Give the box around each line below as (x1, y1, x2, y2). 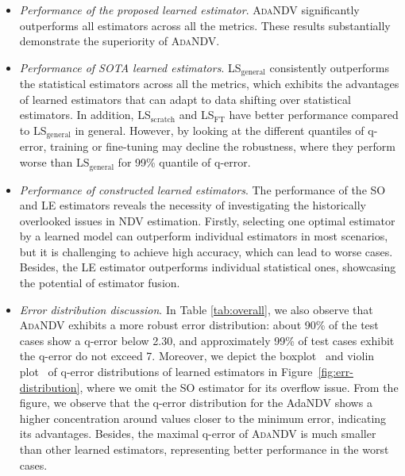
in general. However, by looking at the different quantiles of (75, 122, 364, 139)
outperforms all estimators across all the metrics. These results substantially (19, 17, 391, 33)
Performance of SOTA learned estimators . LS (19, 59, 241, 75)
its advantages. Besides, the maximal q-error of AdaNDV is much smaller (19, 425, 376, 442)
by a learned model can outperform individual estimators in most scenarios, (19, 228, 388, 244)
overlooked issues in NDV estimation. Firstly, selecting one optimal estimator (19, 212, 395, 228)
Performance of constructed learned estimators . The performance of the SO (19, 181, 386, 198)
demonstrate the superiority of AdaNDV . (19, 33, 220, 49)
